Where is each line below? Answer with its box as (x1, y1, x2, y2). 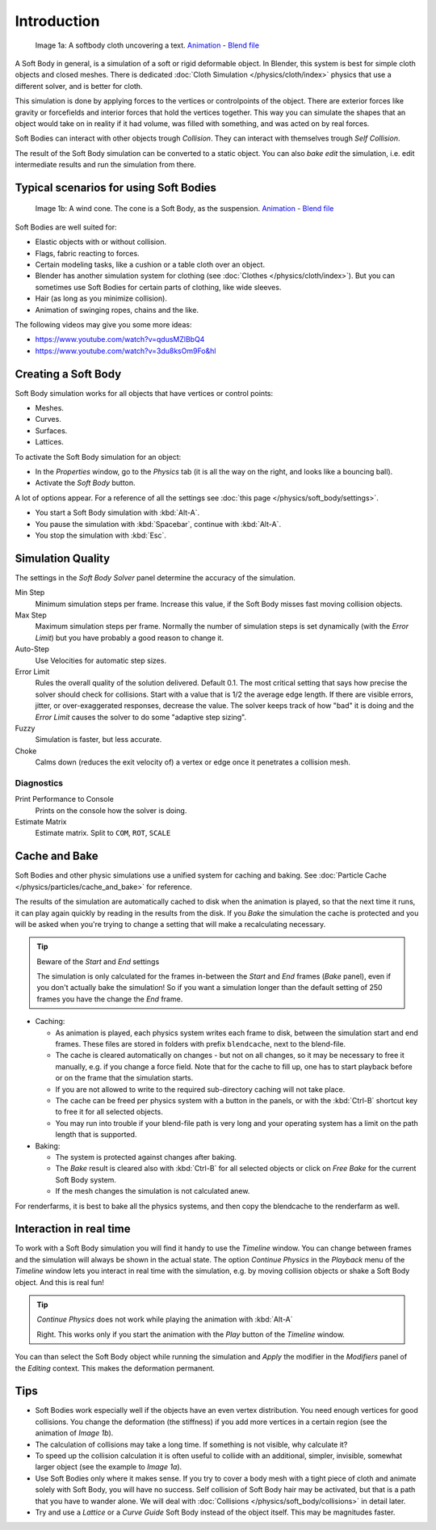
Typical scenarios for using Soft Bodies (15, 180, 217, 194)
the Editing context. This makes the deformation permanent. (15, 1363, 216, 1373)
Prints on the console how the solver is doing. (35, 805, 187, 816)
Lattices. (35, 437, 64, 447)
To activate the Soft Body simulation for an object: (15, 452, 182, 462)
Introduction (15, 12, 100, 30)
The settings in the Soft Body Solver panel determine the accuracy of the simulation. (15, 572, 296, 582)
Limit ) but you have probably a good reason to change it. (35, 633, 224, 643)
